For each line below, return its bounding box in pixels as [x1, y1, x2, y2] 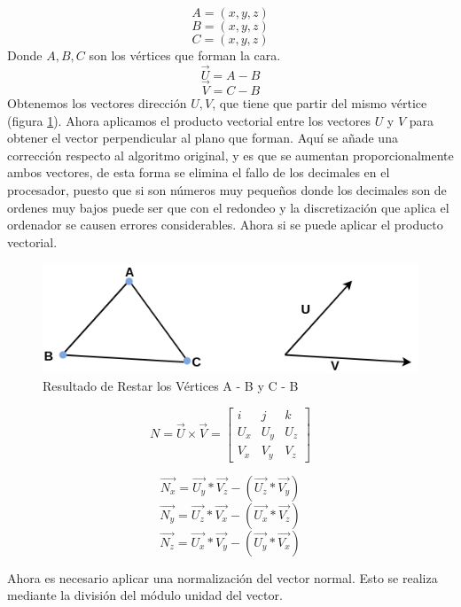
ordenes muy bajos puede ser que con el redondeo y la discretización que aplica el [7, 198, 449, 216]
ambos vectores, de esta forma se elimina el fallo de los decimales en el [7, 163, 390, 182]
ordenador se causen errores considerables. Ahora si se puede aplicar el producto [7, 215, 443, 234]
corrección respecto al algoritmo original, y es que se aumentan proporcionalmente [7, 145, 454, 164]
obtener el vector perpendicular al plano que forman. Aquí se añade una [7, 128, 398, 147]
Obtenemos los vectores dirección [7, 94, 187, 113]
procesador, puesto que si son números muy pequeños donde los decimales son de [7, 181, 447, 198]
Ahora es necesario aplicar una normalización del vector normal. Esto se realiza [7, 568, 438, 587]
